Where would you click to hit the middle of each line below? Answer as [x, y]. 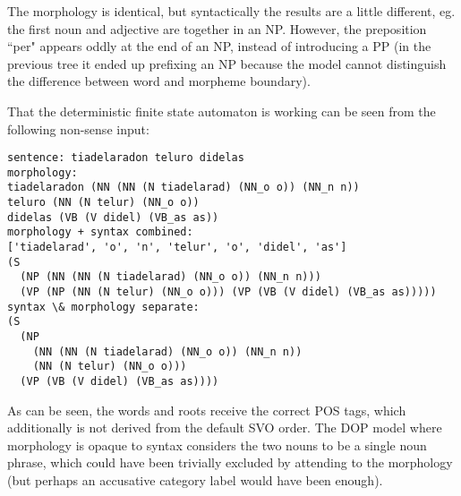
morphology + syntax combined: [100, 232]
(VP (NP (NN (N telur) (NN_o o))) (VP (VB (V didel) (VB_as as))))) [228, 292]
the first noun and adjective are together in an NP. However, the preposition [217, 28]
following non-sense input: [78, 128]
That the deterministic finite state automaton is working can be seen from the [222, 111]
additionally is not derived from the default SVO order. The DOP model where [225, 428]
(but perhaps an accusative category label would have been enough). [195, 480]
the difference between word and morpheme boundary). [159, 81]
